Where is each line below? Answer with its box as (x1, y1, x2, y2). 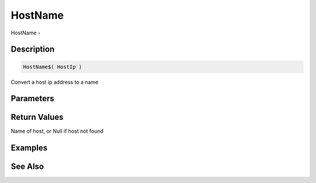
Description (11, 44, 55, 54)
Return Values (11, 112, 64, 122)
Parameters (11, 94, 54, 103)
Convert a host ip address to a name (11, 78, 99, 85)
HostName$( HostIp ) (23, 63, 82, 70)
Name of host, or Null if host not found (11, 127, 104, 134)
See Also (11, 161, 44, 172)
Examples (11, 143, 48, 153)
